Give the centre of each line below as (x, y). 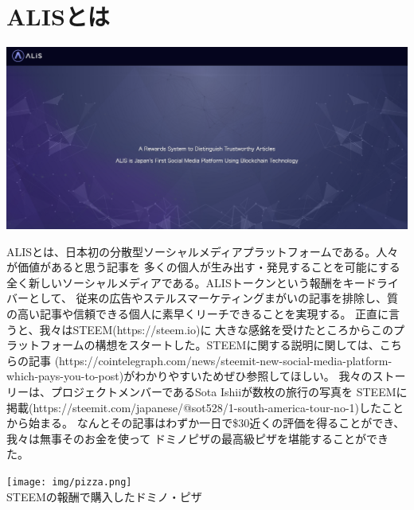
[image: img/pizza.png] (69, 482)
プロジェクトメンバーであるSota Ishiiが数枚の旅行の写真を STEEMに (229, 391)
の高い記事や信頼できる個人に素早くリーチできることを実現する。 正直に (198, 313)
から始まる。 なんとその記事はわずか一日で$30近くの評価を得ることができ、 (206, 423)
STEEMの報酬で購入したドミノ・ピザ (104, 496)
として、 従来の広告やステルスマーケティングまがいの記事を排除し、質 (213, 298)
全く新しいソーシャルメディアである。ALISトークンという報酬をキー (186, 282)
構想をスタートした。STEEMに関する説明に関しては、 (237, 345)
